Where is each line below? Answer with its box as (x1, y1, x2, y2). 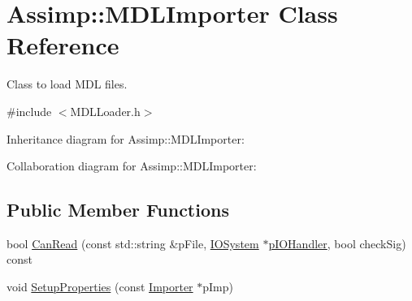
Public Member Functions (7, 197, 229, 222)
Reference (7, 28, 119, 62)
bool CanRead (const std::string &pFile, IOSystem (7, 234, 259, 252)
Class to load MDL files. (7, 75, 128, 92)
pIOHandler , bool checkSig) (268, 234, 406, 252)
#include (7, 102, 52, 119)
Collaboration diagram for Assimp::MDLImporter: (7, 157, 257, 174)
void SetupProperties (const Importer (7, 278, 193, 295)
